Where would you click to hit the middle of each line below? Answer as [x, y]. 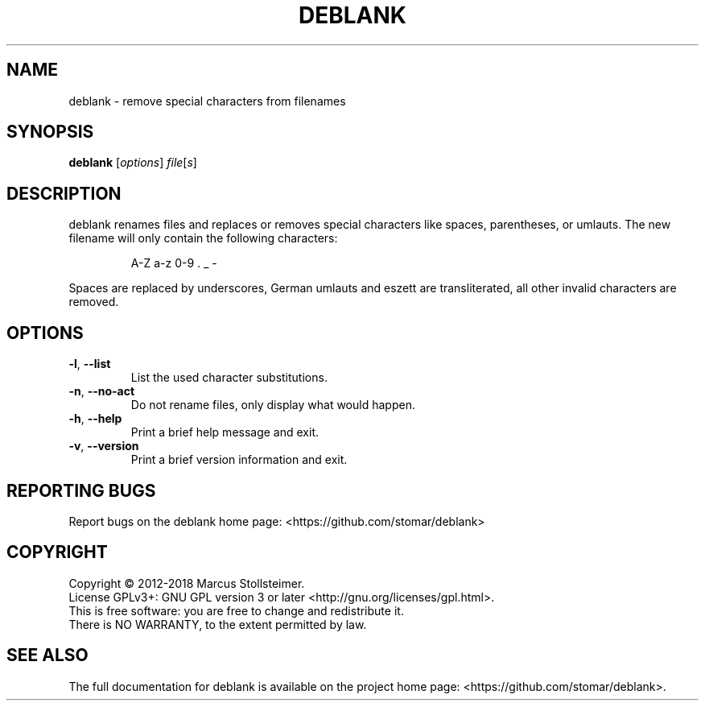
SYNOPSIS [50, 132]
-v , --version [104, 446]
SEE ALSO [47, 655]
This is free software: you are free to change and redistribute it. [236, 610]
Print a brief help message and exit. [225, 432]
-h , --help [95, 419]
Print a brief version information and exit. [239, 460]
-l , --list [90, 364]
